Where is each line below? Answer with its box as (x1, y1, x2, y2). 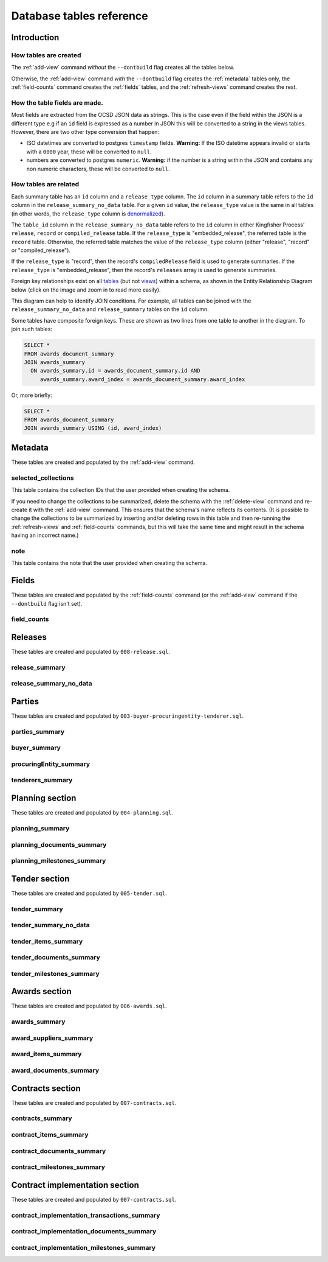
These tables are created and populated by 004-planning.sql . (11, 809, 174, 816)
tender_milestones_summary (11, 969, 100, 978)
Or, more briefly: (11, 391, 52, 399)
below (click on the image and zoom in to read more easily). (11, 286, 161, 293)
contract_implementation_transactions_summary (11, 1211, 160, 1219)
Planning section (11, 793, 77, 804)
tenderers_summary (11, 776, 73, 785)
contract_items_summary (11, 1130, 89, 1138)
